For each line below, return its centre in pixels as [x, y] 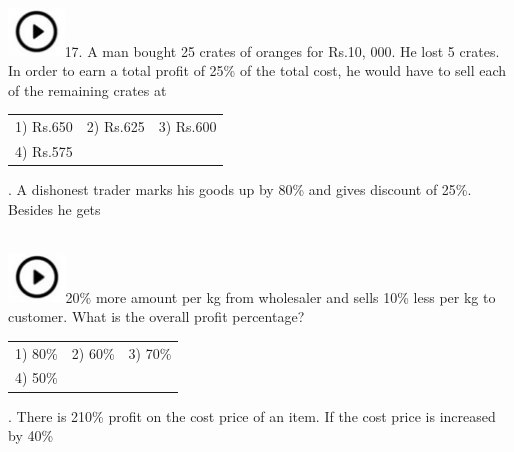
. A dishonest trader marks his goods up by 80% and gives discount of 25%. [240, 188]
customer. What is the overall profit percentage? [156, 316]
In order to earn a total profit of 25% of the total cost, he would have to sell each [257, 70]
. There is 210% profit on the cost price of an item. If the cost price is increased [252, 415]
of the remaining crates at [87, 89]
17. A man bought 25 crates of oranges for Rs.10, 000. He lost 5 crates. [282, 50]
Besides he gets [54, 208]
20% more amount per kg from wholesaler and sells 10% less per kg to [280, 296]
